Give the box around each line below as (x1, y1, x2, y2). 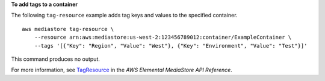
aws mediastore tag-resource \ (22, 26, 114, 32)
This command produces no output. (11, 55, 101, 63)
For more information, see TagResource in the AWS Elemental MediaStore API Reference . (11, 66, 233, 74)
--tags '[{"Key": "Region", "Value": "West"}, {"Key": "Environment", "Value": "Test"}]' (34, 42, 308, 49)
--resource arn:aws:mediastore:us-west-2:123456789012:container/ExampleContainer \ (34, 34, 292, 41)
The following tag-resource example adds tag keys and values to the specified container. (11, 12, 238, 19)
